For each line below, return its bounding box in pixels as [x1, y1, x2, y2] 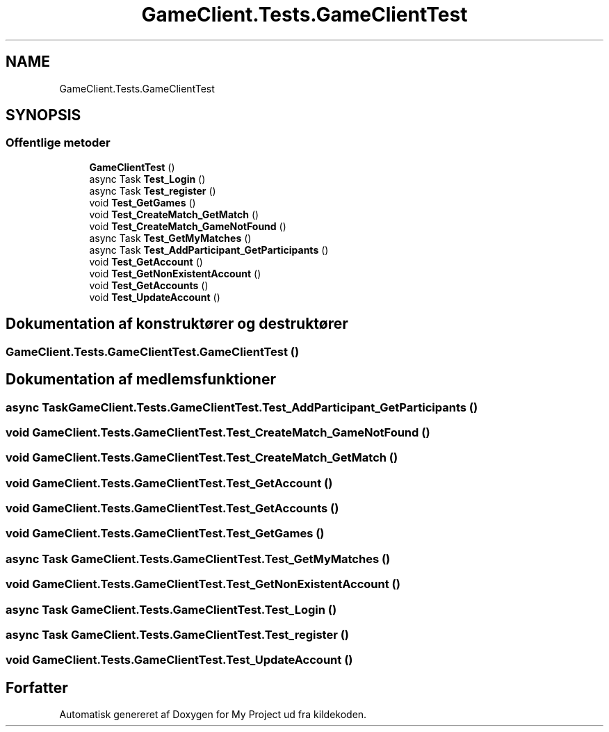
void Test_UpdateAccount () [89, 291, 220, 303]
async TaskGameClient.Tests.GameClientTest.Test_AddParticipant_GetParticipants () [6, 400, 478, 414]
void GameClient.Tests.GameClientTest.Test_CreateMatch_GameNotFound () [6, 425, 430, 439]
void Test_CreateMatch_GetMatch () [89, 208, 259, 220]
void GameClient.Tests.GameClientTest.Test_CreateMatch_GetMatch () [6, 450, 398, 465]
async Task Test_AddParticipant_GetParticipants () [89, 243, 329, 256]
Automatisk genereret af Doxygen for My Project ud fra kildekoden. [59, 708, 367, 721]
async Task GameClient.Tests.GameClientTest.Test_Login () [6, 602, 337, 617]
